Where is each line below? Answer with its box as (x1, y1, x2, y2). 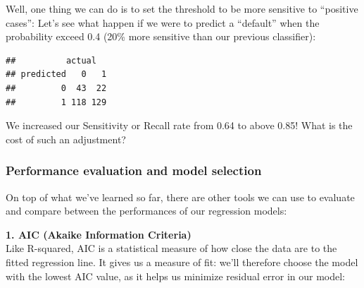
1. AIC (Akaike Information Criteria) (6, 227, 192, 241)
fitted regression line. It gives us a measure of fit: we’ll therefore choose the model (6, 254, 358, 269)
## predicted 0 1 (6, 69, 107, 80)
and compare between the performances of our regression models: (6, 203, 287, 218)
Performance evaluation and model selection (6, 162, 262, 179)
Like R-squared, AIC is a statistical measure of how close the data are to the (6, 241, 337, 256)
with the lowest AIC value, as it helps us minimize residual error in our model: (6, 268, 345, 283)
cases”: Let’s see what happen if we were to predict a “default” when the (6, 15, 320, 30)
